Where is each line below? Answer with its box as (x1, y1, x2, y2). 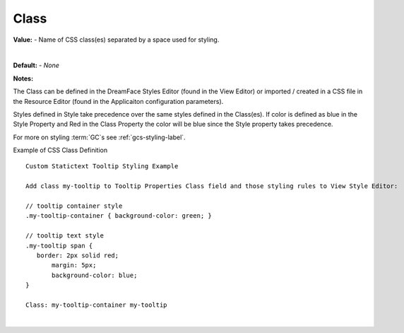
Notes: (13, 74, 34, 83)
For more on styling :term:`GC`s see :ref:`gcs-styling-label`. (13, 133, 186, 141)
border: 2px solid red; (36, 251, 119, 259)
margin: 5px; (52, 262, 97, 269)
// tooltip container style (25, 202, 123, 210)
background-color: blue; (52, 271, 138, 279)
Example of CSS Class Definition (13, 146, 108, 155)
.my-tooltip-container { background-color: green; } (25, 212, 212, 220)
